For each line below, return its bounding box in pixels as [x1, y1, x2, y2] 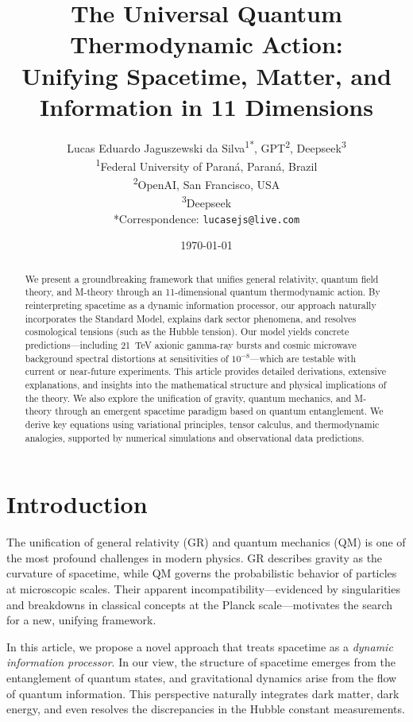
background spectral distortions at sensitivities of [25, 351, 229, 365]
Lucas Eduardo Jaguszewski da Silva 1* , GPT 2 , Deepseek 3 [67, 137, 346, 156]
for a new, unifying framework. [6, 612, 156, 628]
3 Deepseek [181, 192, 232, 211]
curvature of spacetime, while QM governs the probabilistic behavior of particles [6, 565, 397, 581]
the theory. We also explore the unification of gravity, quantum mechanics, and [25, 391, 352, 404]
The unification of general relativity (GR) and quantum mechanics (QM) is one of [6, 534, 406, 550]
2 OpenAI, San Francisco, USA [133, 174, 280, 192]
